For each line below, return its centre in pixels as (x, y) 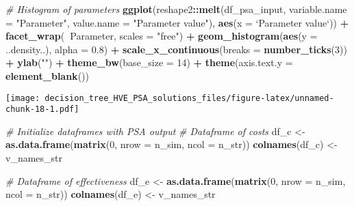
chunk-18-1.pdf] (42, 109)
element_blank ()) (47, 75)
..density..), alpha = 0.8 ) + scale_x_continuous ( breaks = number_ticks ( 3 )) (176, 49)
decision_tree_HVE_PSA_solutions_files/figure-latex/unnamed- (189, 98)
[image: (23, 98)
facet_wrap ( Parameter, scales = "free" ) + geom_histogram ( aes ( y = (162, 36)
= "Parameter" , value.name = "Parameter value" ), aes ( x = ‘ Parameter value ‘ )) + (177, 22)
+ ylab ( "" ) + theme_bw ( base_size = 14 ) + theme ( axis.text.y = (149, 62)
